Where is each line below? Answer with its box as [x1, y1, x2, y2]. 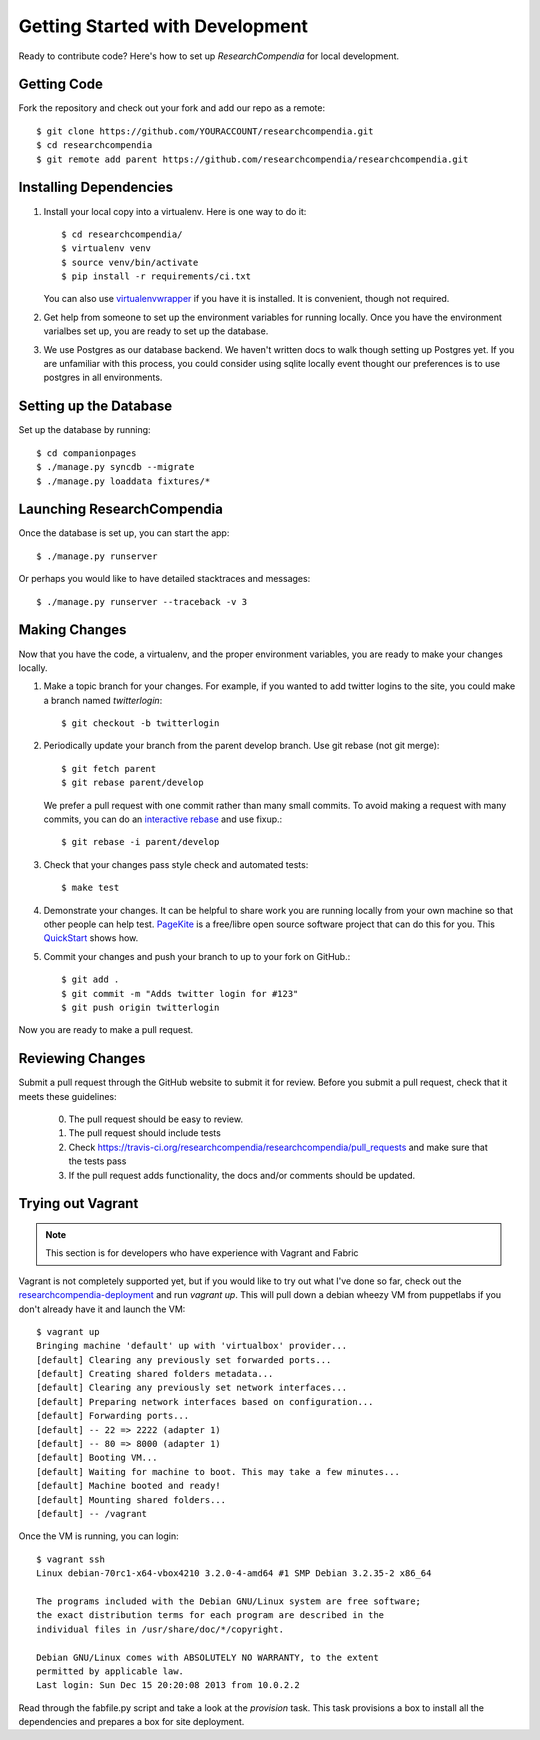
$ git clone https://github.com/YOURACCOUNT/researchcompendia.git [36, 125, 374, 137]
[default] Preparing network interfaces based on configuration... [36, 1396, 374, 1407]
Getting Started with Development [18, 15, 309, 37]
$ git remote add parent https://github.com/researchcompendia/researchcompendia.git [36, 153, 469, 165]
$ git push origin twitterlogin [61, 1001, 220, 1013]
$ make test [61, 882, 120, 894]
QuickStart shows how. [43, 932, 139, 944]
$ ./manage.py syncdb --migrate [36, 461, 195, 473]
